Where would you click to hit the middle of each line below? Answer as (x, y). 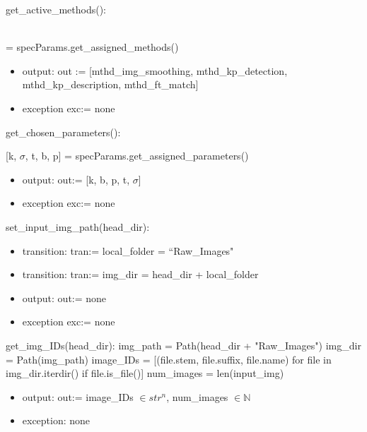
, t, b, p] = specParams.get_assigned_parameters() (137, 156)
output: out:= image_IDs (78, 396)
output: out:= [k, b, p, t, (76, 179)
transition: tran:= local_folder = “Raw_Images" (128, 250)
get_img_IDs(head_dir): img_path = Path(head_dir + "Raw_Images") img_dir (183, 345)
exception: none (56, 420)
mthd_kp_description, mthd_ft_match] (110, 84)
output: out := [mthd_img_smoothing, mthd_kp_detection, (155, 70)
